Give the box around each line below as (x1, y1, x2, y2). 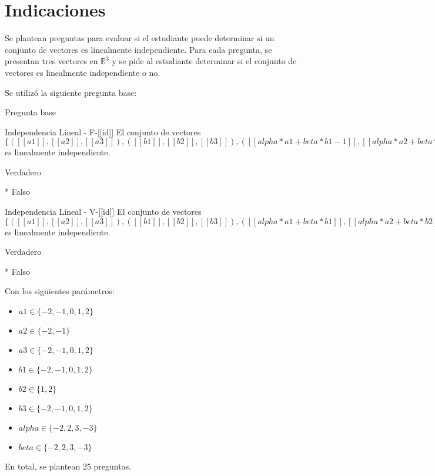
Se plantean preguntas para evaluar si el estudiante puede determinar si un (5, 32, 275, 44)
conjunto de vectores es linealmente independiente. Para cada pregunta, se (5, 43, 272, 55)
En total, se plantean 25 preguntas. (5, 460, 132, 472)
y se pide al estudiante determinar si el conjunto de (112, 55, 297, 67)
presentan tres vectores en (5, 55, 98, 67)
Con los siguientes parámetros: (5, 285, 115, 297)
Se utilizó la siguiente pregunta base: (5, 86, 137, 98)
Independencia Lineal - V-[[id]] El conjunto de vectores (5, 205, 202, 218)
